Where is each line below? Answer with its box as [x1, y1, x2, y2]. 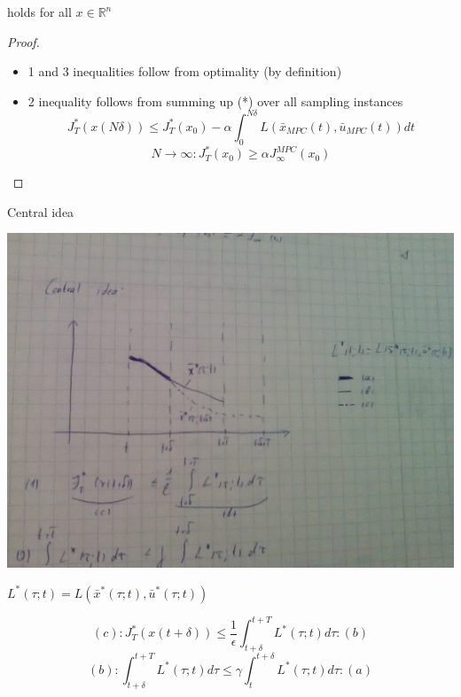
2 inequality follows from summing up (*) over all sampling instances [27, 91, 403, 110]
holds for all [7, 3, 72, 20]
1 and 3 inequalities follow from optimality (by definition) [27, 62, 342, 81]
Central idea [7, 202, 74, 221]
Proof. [7, 32, 40, 50]
